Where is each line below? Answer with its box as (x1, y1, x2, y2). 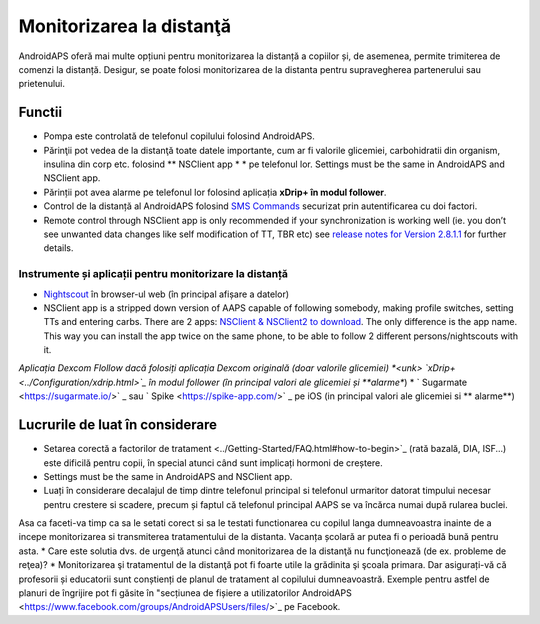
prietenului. (18, 78, 65, 90)
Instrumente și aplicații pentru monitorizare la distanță (18, 267, 289, 281)
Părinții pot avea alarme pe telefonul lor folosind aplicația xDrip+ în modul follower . (43, 186, 387, 198)
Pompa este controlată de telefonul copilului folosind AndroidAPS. (43, 130, 315, 142)
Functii (18, 104, 63, 121)
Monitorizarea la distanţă (18, 15, 232, 37)
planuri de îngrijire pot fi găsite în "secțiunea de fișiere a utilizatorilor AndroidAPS (18, 587, 352, 599)
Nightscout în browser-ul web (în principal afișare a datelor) (43, 288, 290, 300)
